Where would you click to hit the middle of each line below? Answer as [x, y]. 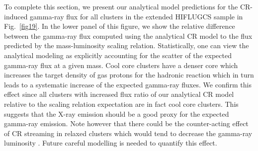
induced [16, 16]
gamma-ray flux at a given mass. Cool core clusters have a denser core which [121, 65]
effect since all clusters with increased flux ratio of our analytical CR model [119, 94]
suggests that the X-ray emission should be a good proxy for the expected [117, 113]
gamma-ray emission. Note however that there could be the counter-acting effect [126, 123]
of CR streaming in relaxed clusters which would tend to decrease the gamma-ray [128, 133]
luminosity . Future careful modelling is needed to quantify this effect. [111, 143]
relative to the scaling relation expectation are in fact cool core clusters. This [121, 104]
